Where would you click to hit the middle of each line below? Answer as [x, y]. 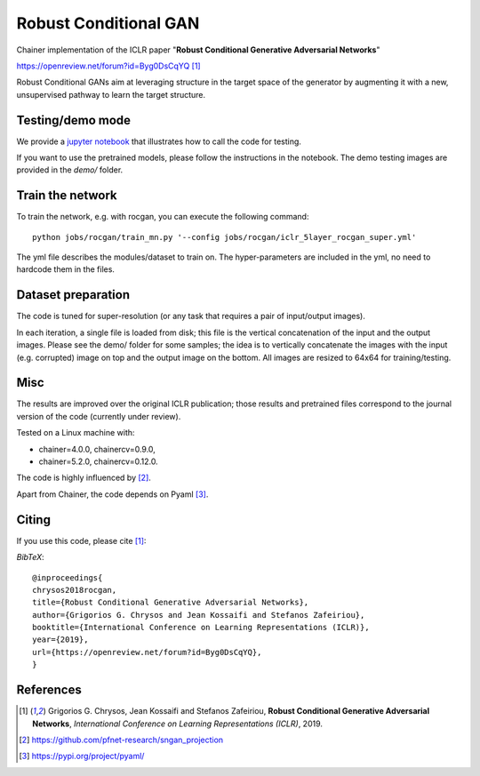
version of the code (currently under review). [99, 416]
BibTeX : [30, 557]
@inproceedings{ [68, 577]
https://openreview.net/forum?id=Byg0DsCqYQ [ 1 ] [108, 66]
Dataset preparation [73, 295]
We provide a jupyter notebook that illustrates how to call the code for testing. [159, 141]
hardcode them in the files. [66, 269]
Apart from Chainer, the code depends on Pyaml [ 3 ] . [112, 494]
